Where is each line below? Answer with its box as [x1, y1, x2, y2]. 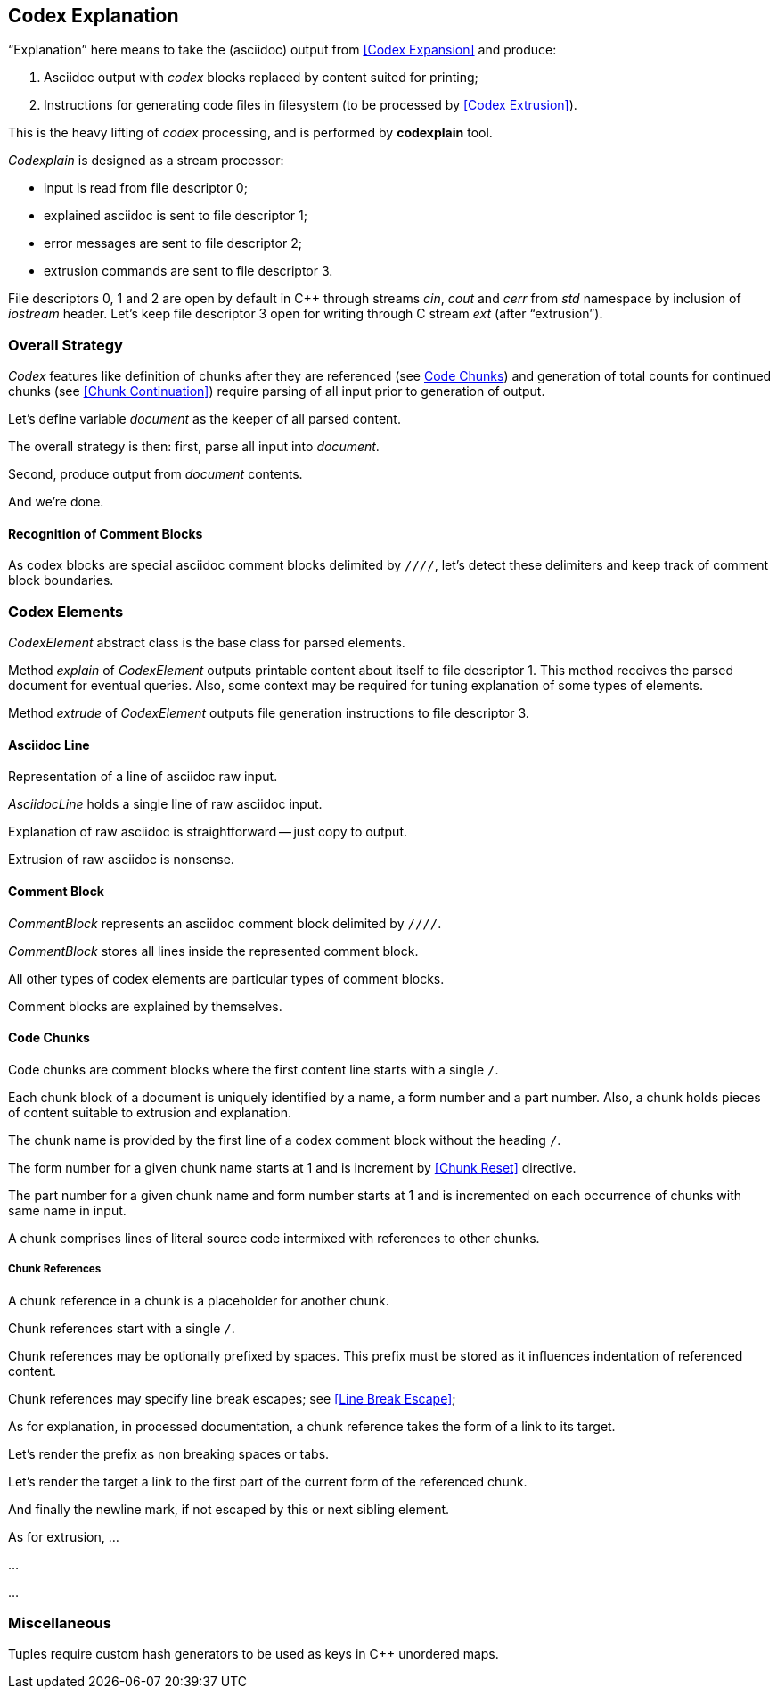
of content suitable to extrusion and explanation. [8, 1104, 292, 1120]
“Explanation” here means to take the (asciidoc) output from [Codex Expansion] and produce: [8, 42, 557, 58]
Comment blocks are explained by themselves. [8, 998, 282, 1014]
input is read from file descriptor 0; [44, 180, 248, 196]
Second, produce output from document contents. [8, 466, 303, 482]
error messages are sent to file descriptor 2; [44, 235, 302, 251]
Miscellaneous [8, 1613, 111, 1632]
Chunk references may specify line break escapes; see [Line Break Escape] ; [8, 1390, 456, 1406]
